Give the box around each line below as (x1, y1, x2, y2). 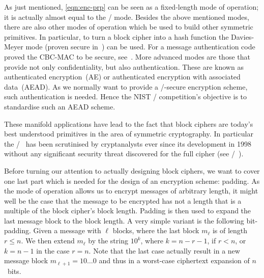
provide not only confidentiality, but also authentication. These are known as (4, 61, 244, 72)
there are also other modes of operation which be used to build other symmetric (4, 21, 253, 32)
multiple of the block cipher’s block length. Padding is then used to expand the (4, 205, 251, 216)
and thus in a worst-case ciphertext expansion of (99, 255, 250, 266)
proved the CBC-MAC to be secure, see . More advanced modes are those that (4, 51, 250, 62)
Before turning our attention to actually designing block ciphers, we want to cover (4, 165, 260, 176)
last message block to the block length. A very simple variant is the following (4, 215, 244, 226)
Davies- (231, 31, 254, 42)
